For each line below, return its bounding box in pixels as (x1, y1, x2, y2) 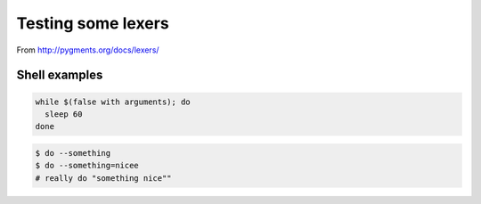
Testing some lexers (16, 13, 169, 33)
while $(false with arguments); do (35, 96, 191, 107)
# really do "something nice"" (35, 173, 173, 183)
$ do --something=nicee (35, 160, 140, 171)
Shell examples (16, 68, 103, 83)
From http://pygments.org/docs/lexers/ (16, 45, 159, 55)
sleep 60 (45, 109, 83, 119)
